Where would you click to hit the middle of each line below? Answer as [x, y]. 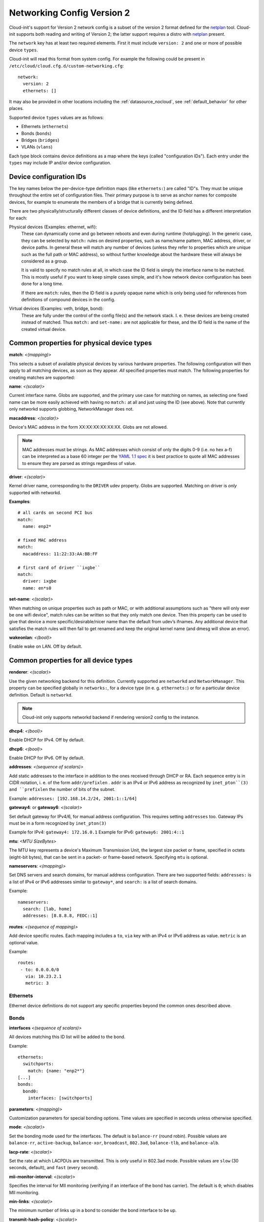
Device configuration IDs [48, 177]
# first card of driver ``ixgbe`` [59, 567]
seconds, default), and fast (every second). [54, 1168]
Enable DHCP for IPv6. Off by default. [47, 758]
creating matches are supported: [42, 377]
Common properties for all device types [71, 661]
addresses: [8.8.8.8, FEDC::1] [60, 916]
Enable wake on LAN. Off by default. [46, 646]
